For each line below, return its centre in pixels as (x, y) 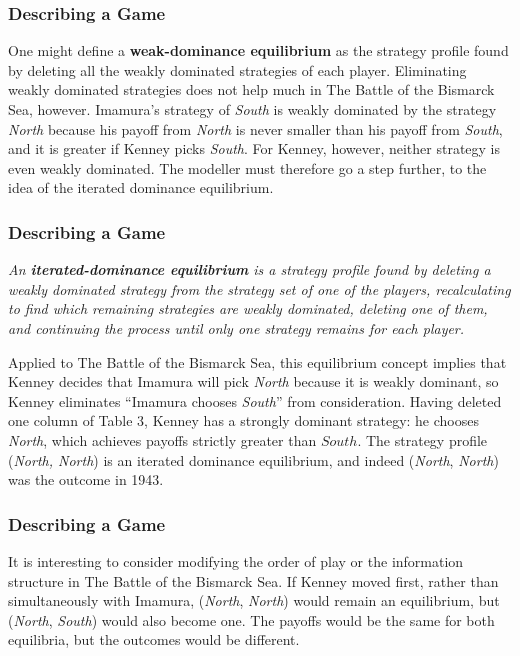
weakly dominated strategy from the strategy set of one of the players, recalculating (259, 288)
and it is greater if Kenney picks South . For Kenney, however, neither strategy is (254, 148)
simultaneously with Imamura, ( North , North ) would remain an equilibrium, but (254, 600)
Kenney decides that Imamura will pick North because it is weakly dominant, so (253, 381)
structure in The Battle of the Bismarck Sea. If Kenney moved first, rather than (253, 580)
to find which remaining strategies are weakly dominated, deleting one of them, (248, 308)
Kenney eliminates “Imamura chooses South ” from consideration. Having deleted (255, 400)
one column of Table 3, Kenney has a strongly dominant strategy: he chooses (244, 420)
